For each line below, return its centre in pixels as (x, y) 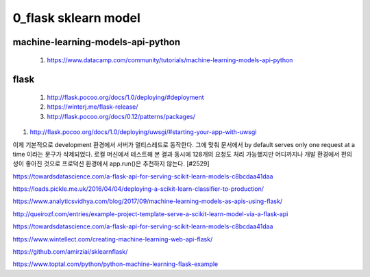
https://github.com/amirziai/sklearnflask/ (70, 252)
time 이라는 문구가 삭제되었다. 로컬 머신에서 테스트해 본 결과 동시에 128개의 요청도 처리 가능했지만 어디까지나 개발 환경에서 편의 (183, 154)
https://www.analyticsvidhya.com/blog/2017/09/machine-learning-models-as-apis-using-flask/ (148, 201)
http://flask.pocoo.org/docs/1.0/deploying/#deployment (125, 97)
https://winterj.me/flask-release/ (92, 107)
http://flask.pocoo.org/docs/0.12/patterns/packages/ (121, 116)
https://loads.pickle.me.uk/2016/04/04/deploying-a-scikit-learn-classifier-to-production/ (138, 189)
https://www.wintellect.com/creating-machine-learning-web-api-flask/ (113, 239)
